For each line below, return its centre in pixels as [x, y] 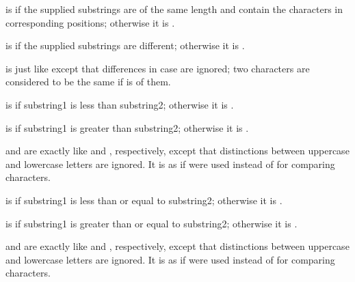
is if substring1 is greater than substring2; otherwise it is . [127, 127]
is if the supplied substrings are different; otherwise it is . [125, 45]
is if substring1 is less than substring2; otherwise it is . [120, 104]
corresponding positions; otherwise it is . [90, 22]
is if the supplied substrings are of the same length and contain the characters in [174, 9]
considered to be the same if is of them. [88, 82]
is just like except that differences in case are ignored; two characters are [158, 68]
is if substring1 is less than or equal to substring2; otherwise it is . [144, 200]
